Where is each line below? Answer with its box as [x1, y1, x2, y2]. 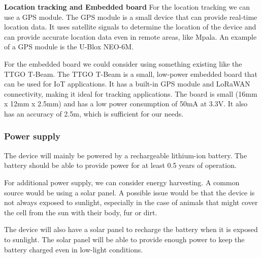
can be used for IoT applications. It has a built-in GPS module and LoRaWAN [4, 78, 250, 89]
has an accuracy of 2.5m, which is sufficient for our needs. [4, 108, 184, 119]
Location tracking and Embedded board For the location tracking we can [4, 2, 250, 12]
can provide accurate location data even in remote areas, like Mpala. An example [4, 31, 257, 42]
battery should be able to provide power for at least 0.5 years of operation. [4, 160, 237, 170]
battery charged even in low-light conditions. [4, 244, 143, 254]
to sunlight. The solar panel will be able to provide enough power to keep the [4, 234, 245, 244]
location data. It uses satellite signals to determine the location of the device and [4, 21, 256, 32]
